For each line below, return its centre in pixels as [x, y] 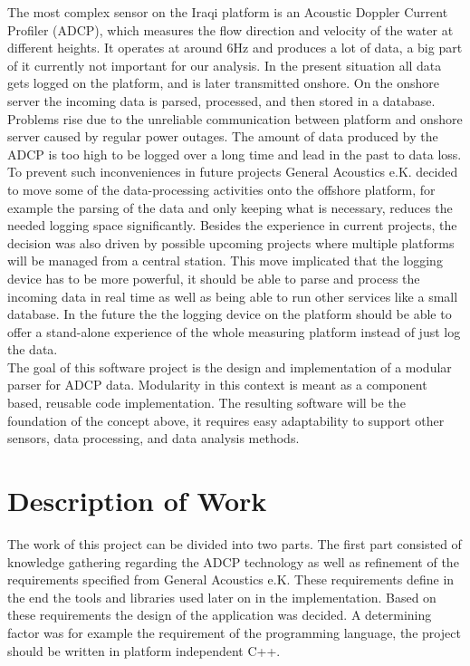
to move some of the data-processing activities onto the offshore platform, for [221, 189]
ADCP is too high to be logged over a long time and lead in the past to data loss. [235, 154]
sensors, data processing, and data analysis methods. [153, 438]
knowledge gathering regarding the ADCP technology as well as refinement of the [233, 561]
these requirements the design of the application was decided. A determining [220, 615]
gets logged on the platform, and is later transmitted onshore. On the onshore [223, 83]
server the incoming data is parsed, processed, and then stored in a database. [221, 100]
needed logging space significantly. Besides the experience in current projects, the [232, 225]
